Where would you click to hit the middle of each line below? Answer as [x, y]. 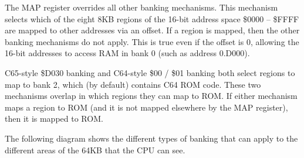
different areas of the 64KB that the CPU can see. [95, 150]
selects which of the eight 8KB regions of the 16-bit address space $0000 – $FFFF [152, 18]
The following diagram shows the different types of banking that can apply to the [151, 138]
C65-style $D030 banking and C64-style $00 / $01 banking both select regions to [150, 72]
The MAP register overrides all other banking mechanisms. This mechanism [141, 7]
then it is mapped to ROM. [54, 118]
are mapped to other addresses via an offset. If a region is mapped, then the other [152, 30]
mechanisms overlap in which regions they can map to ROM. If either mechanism [151, 96]
